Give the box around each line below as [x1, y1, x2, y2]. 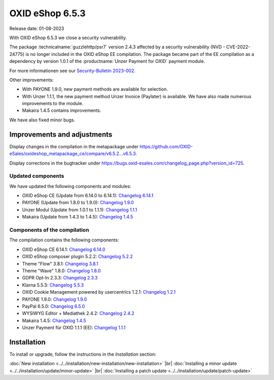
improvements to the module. [22, 101, 84, 107]
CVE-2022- [226, 44, 251, 50]
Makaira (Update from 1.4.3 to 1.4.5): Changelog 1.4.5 [22, 214, 133, 220]
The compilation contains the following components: [9, 237, 119, 243]
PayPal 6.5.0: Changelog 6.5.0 [22, 303, 85, 309]
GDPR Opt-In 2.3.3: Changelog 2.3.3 [22, 275, 98, 281]
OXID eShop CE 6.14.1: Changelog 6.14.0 [22, 246, 106, 252]
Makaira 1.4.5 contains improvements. [22, 107, 101, 114]
